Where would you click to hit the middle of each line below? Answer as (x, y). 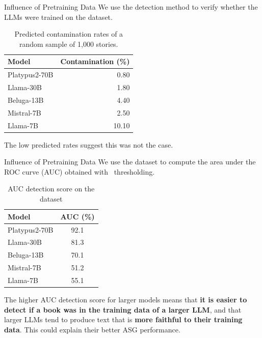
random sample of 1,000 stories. (69, 44)
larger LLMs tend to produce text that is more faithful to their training (123, 319)
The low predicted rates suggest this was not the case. (89, 144)
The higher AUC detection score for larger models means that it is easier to (126, 299)
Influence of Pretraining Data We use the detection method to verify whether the (131, 7)
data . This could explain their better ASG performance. (92, 329)
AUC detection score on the (51, 189)
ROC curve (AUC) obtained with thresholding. (80, 171)
